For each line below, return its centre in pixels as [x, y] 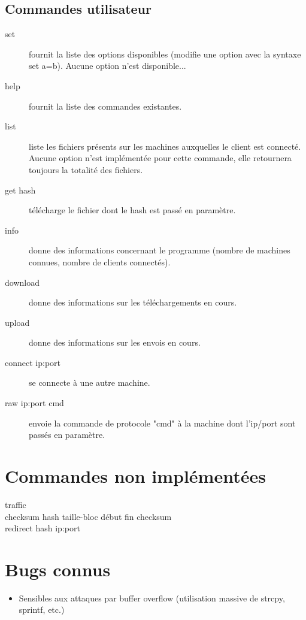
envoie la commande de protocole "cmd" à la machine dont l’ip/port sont [162, 423]
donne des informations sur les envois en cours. [115, 342]
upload [17, 322]
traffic [16, 504]
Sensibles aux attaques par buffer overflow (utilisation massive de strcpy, [152, 598]
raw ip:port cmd [34, 403]
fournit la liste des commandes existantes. [105, 106]
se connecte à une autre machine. [90, 382]
